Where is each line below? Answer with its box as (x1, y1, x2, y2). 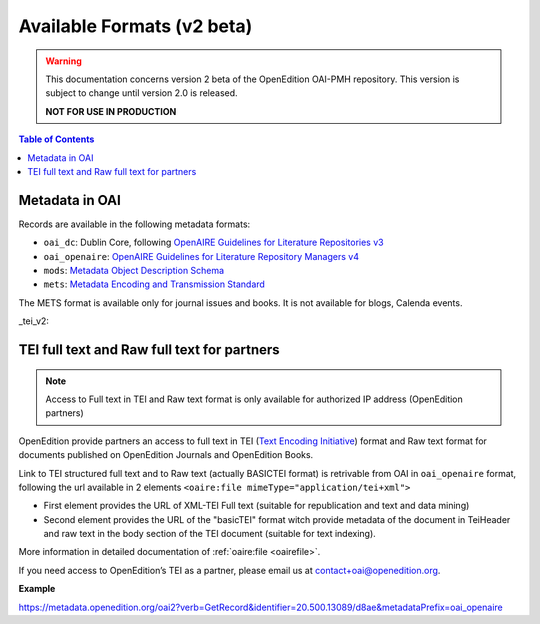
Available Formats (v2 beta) (18, 15, 253, 37)
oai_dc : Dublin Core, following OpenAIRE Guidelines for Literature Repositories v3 (43, 236, 384, 249)
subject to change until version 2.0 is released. (45, 87, 239, 99)
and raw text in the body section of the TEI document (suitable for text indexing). (43, 528, 377, 540)
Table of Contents (18, 133, 95, 145)
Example (18, 583, 56, 595)
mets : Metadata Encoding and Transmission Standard (43, 278, 265, 290)
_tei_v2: (18, 315, 50, 327)
